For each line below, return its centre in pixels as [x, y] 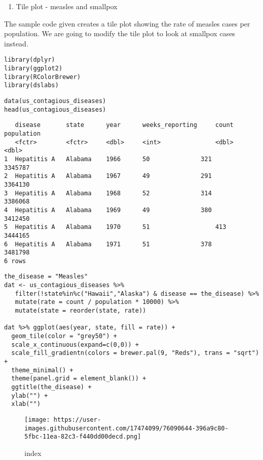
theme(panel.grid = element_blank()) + [79, 379]
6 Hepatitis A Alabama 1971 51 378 [108, 244]
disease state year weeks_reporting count [124, 125]
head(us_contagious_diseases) [55, 109]
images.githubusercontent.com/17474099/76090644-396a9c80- [126, 428]
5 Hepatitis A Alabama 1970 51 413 [115, 227]
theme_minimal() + [42, 370]
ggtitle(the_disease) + [51, 387]
